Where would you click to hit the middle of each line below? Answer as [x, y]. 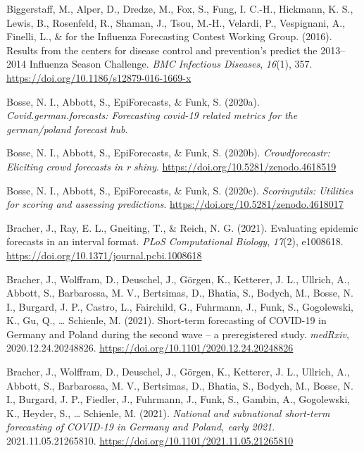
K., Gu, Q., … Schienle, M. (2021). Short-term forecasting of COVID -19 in [167, 320]
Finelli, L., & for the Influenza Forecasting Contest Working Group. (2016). [169, 36]
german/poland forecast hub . [67, 129]
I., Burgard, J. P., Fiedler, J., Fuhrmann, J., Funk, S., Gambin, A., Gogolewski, [178, 399]
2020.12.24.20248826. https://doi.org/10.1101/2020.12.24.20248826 [150, 348]
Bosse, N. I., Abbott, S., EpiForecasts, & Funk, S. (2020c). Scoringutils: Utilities [180, 190]
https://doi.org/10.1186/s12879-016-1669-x [99, 77]
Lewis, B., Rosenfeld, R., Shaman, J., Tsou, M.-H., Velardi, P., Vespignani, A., [176, 22]
